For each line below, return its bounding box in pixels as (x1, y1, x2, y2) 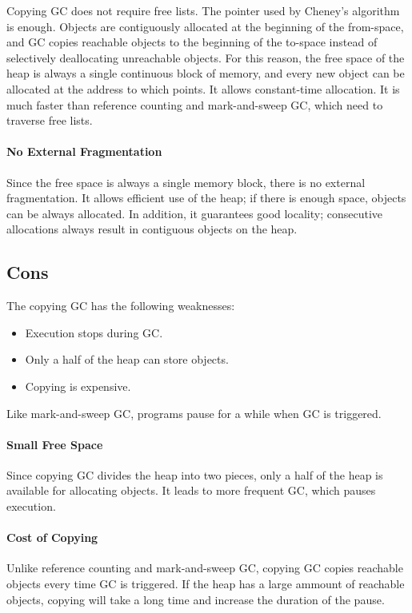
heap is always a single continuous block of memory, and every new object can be (6, 65, 405, 82)
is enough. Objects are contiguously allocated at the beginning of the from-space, (6, 18, 404, 34)
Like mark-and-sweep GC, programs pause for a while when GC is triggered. (6, 404, 382, 421)
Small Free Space (6, 436, 103, 452)
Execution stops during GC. (25, 324, 163, 340)
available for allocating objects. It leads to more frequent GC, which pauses (6, 482, 376, 499)
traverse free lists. (6, 112, 93, 129)
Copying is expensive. (25, 377, 131, 394)
